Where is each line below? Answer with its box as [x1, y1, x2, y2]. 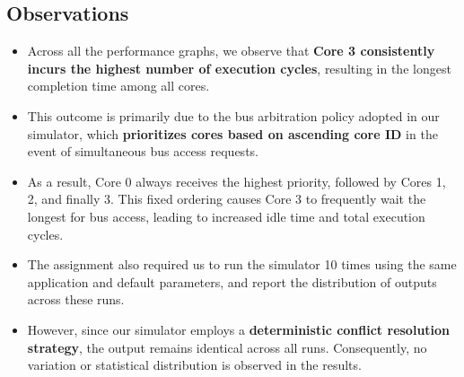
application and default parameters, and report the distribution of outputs [27, 272, 437, 291]
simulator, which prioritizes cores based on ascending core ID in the [27, 124, 438, 143]
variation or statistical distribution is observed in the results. [27, 355, 362, 374]
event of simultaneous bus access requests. [27, 142, 258, 161]
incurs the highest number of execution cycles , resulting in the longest [27, 58, 451, 77]
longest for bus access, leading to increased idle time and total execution [27, 206, 425, 225]
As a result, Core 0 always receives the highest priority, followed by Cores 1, [27, 171, 446, 190]
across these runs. [27, 290, 125, 309]
